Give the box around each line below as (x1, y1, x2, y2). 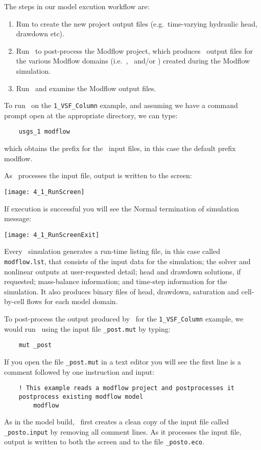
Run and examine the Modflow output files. (16, 82, 156, 93)
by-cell (4, 296, 25, 307)
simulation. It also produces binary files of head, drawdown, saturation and (4, 286, 239, 296)
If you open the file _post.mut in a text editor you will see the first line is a (4, 356, 241, 367)
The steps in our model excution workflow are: (4, 1, 150, 11)
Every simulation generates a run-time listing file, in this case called (4, 246, 221, 256)
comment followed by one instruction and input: (4, 366, 155, 377)
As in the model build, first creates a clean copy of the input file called (4, 416, 229, 427)
